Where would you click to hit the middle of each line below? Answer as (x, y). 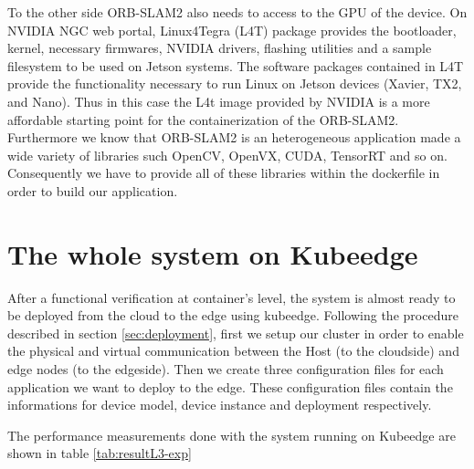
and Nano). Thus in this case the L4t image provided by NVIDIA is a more (219, 101)
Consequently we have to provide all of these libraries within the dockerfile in (224, 173)
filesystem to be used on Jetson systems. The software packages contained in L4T (236, 65)
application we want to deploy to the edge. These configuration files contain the (230, 386)
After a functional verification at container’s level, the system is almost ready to (232, 297)
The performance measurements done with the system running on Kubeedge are (232, 435)
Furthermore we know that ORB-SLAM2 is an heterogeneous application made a (234, 137)
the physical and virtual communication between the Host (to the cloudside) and (233, 351)
